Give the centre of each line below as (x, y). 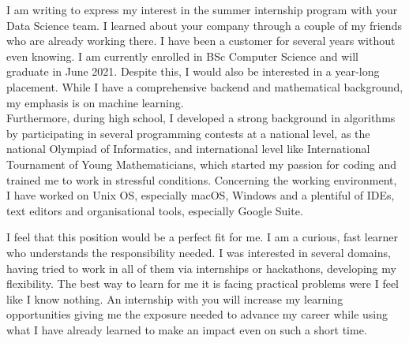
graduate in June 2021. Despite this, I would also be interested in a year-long (193, 71)
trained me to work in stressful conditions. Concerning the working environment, (202, 179)
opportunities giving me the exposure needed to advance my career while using (197, 314)
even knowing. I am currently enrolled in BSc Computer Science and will (183, 56)
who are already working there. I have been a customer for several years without (201, 41)
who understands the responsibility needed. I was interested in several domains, (199, 252)
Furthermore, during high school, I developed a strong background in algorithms (201, 118)
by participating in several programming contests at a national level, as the (188, 133)
